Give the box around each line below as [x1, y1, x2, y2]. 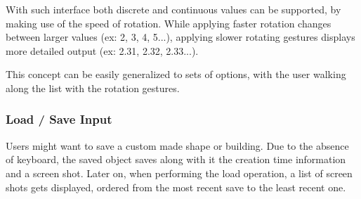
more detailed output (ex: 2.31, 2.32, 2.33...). [6, 43, 199, 58]
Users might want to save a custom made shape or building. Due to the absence [6, 138, 349, 153]
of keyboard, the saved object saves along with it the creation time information [6, 152, 346, 167]
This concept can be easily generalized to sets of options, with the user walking [6, 67, 346, 82]
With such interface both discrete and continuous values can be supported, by [6, 2, 341, 16]
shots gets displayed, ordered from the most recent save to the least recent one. [6, 179, 346, 194]
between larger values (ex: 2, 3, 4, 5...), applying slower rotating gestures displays [6, 30, 355, 44]
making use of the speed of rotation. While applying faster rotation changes [6, 15, 332, 30]
